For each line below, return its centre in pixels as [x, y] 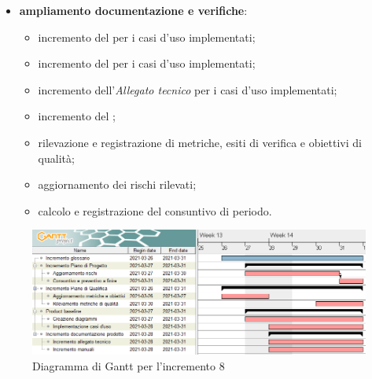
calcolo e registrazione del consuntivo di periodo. [155, 210]
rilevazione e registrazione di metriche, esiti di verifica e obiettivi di [200, 142]
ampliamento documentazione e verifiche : [133, 10]
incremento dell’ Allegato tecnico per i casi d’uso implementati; [188, 89]
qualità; [56, 158]
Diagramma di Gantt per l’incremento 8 [129, 365]
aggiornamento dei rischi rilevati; [117, 184]
